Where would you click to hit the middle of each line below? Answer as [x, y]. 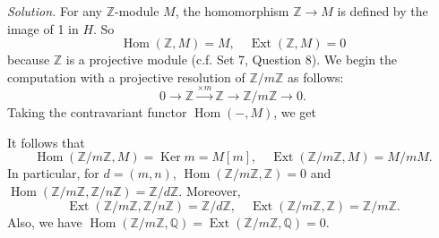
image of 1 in [43, 28]
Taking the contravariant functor [97, 112]
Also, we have [45, 221]
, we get [295, 112]
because [29, 59]
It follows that [46, 142]
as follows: [316, 76]
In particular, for [53, 173]
